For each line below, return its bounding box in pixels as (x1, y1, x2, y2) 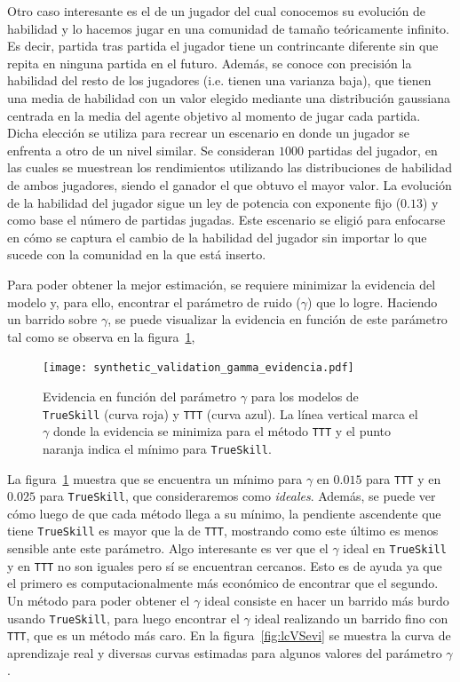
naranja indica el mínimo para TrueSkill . (43, 439, 272, 457)
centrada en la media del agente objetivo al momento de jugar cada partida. (7, 106, 421, 124)
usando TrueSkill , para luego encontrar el (7, 608, 240, 627)
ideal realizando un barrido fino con (254, 608, 448, 627)
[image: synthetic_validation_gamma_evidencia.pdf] (43, 361, 354, 375)
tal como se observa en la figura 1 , (7, 327, 195, 345)
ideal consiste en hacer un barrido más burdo (204, 591, 449, 609)
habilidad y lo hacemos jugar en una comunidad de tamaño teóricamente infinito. (7, 19, 449, 37)
